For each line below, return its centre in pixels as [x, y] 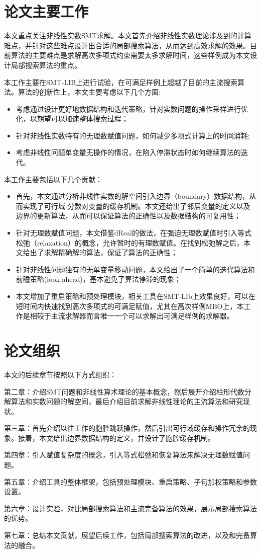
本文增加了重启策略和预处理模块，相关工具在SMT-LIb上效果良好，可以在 [136, 296]
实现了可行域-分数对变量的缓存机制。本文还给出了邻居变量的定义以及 [137, 206]
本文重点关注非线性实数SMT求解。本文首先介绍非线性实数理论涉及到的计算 [128, 35]
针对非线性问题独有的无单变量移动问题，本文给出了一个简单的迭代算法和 [135, 269]
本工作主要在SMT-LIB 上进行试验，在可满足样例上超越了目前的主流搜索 [121, 82]
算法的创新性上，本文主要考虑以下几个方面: [89, 92]
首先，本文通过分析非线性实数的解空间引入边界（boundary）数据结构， [133, 196]
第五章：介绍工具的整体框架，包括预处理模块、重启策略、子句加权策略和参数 [130, 481]
